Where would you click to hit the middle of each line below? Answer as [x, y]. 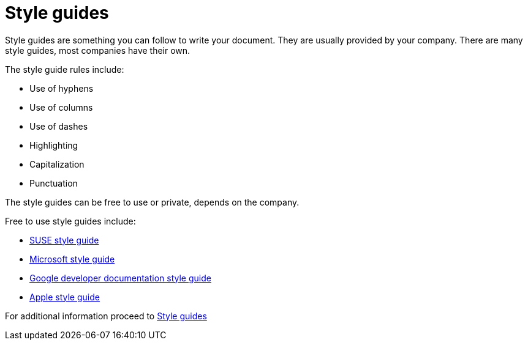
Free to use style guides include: [70, 221]
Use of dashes [59, 126]
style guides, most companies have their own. [98, 50]
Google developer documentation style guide [120, 278]
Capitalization [57, 164]
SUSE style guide [64, 240]
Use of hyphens [62, 88]
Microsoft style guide [72, 259]
